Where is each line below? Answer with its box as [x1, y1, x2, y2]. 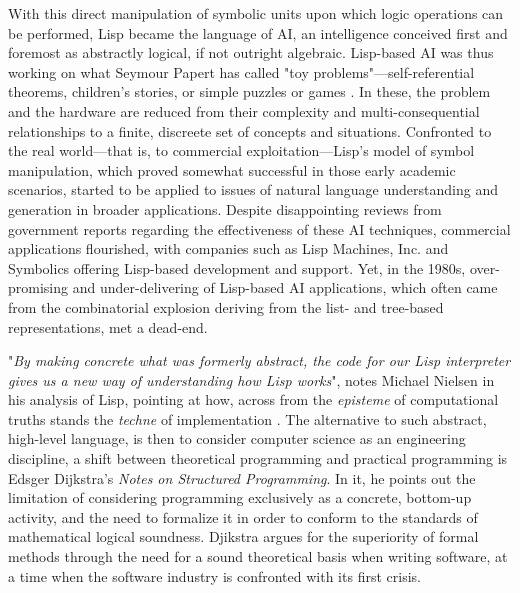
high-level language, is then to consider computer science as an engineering [8, 428, 466, 449]
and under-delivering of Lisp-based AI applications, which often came [72, 277, 498, 298]
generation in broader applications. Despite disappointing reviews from [8, 198, 442, 219]
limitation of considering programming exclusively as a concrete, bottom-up [8, 487, 472, 508]
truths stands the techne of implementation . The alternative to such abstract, [8, 408, 487, 429]
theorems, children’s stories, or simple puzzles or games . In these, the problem [8, 81, 491, 102]
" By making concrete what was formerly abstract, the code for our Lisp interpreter [8, 350, 511, 371]
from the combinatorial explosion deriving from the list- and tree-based [8, 296, 444, 317]
